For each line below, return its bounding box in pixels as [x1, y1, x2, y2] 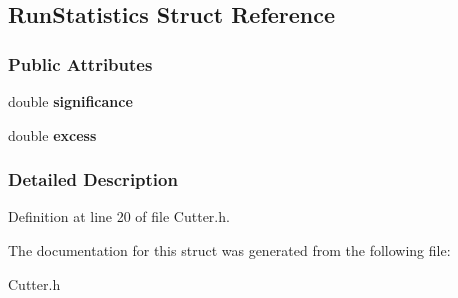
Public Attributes [8, 51, 153, 76]
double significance [8, 91, 133, 111]
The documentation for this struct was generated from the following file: [8, 240, 451, 260]
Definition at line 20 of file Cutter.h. [8, 206, 230, 227]
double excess [8, 124, 97, 145]
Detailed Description [8, 167, 178, 192]
